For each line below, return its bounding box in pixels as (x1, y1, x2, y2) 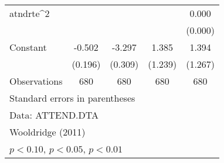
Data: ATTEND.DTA (9, 108, 99, 122)
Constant (9, 40, 47, 54)
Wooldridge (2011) (9, 125, 86, 138)
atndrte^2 (9, 6, 50, 20)
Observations (9, 74, 63, 88)
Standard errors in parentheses (9, 91, 135, 105)
